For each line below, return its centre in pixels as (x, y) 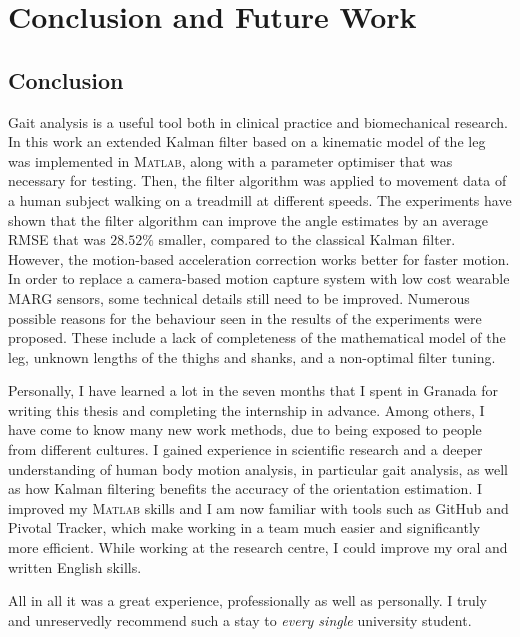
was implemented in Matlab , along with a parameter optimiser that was (230, 160)
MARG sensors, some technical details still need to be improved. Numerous (239, 297)
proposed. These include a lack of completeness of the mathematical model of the (257, 337)
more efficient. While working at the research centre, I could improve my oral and (258, 547)
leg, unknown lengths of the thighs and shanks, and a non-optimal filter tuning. (252, 356)
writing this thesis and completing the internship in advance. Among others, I (246, 409)
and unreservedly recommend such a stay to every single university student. (240, 619)
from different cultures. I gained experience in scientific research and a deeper (245, 449)
